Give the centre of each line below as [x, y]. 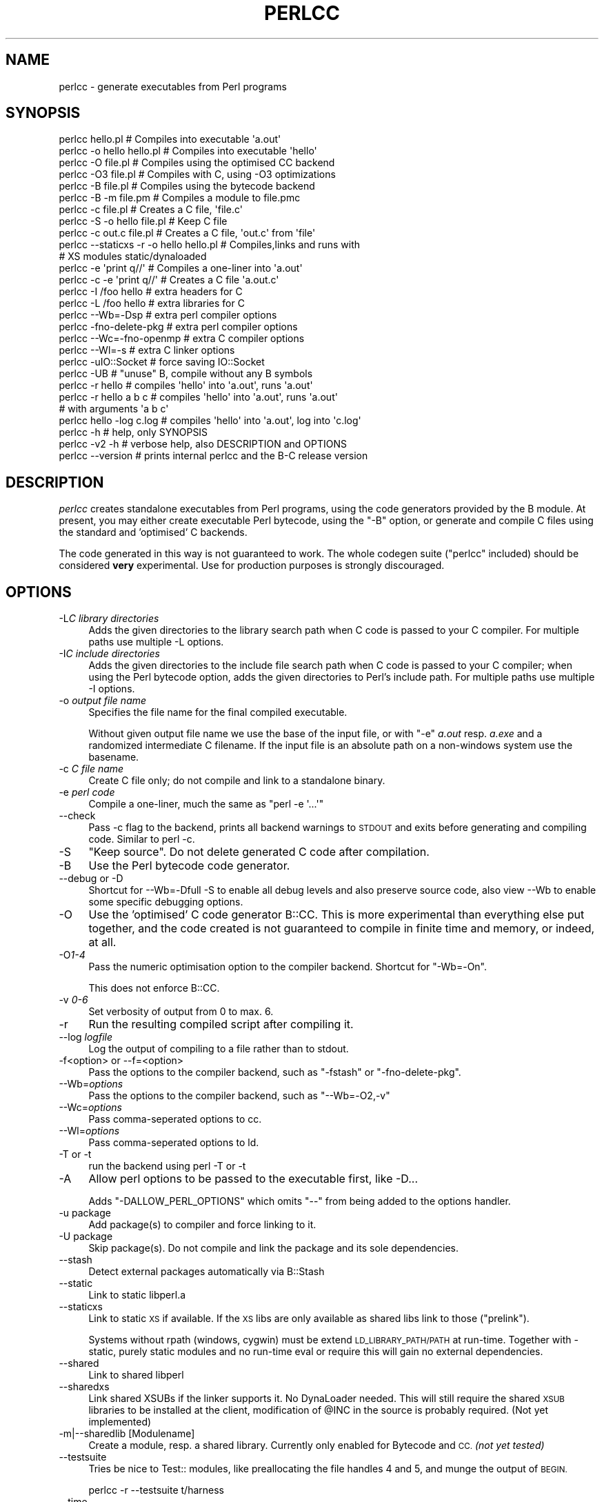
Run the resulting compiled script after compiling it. [221, 1024]
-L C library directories [109, 619]
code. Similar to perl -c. [142, 839]
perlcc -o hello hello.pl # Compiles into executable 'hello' [188, 151]
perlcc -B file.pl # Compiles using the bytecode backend [187, 186]
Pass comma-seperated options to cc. [175, 1119]
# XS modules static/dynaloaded [133, 257]
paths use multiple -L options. [156, 642]
